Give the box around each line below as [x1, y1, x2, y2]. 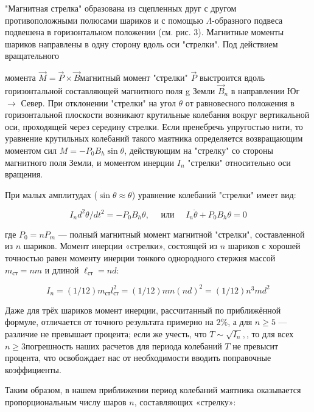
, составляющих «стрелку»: [134, 395, 236, 408]
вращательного [5, 49, 60, 62]
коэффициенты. [5, 363, 61, 376]
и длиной [44, 263, 79, 276]
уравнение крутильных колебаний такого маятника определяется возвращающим [5, 132, 303, 145]
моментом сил [5, 143, 57, 156]
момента [5, 71, 36, 84]
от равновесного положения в [185, 96, 295, 109]
